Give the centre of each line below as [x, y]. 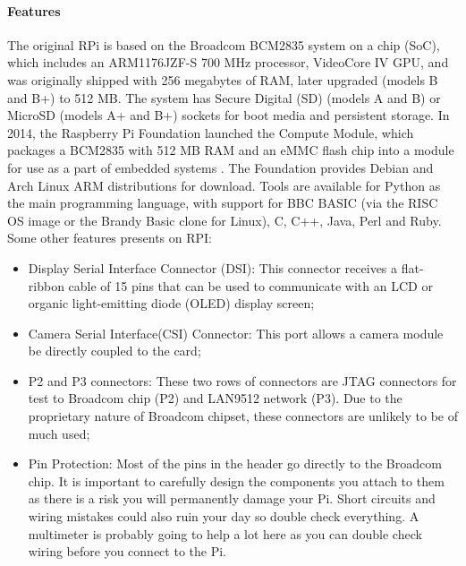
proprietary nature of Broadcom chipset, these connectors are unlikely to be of [243, 416]
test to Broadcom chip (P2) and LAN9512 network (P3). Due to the [215, 398]
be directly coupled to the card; [114, 351]
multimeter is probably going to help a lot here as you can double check [225, 533]
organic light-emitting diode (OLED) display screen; [171, 303]
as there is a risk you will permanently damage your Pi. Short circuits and [232, 498]
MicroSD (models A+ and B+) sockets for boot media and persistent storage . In [229, 115]
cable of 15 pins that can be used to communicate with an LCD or [250, 285]
